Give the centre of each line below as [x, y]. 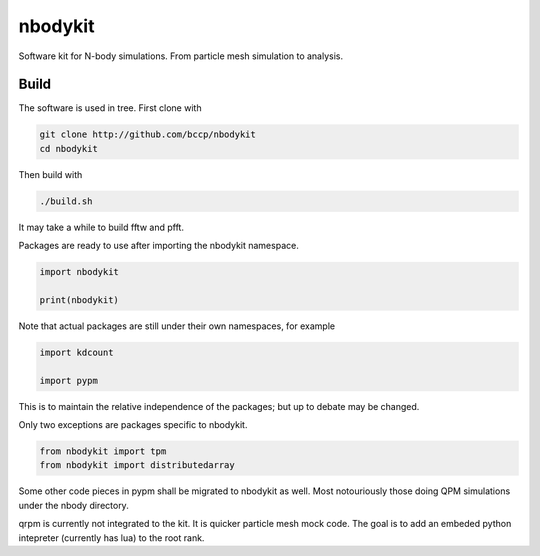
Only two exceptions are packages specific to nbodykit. [133, 425]
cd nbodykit [69, 148]
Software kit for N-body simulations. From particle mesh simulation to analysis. [181, 56]
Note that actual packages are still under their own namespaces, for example [176, 326]
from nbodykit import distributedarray [137, 465]
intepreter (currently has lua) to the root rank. [111, 537]
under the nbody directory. [73, 505]
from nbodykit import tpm [103, 451]
